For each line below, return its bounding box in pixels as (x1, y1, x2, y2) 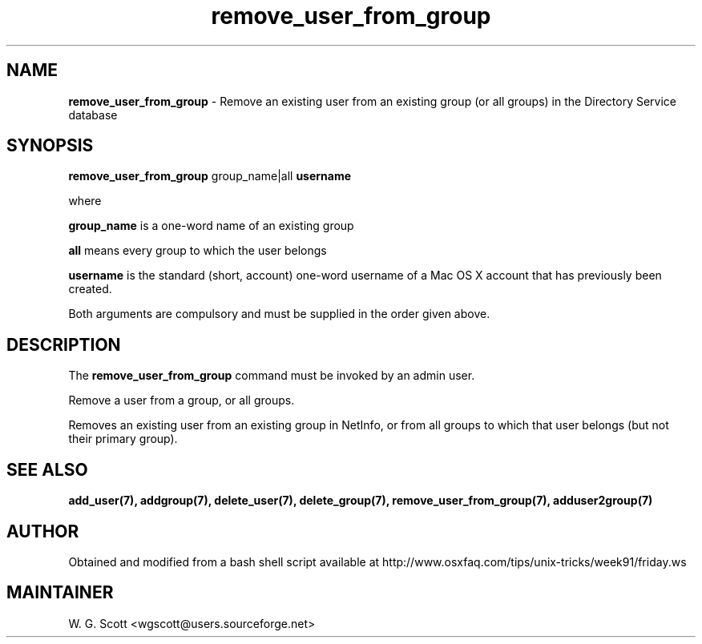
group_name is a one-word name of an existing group (68, 219, 354, 233)
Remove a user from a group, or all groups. (68, 393, 295, 408)
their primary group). (68, 432, 178, 446)
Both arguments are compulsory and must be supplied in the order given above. (68, 307, 490, 321)
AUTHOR (6, 521, 79, 541)
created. (68, 282, 112, 296)
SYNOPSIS (6, 135, 94, 156)
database (68, 107, 118, 122)
